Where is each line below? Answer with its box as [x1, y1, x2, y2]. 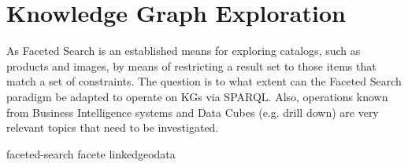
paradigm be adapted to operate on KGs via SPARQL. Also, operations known [6, 88, 388, 104]
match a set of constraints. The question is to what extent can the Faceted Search [6, 73, 402, 89]
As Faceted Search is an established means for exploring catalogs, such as [6, 42, 361, 59]
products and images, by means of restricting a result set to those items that [6, 57, 376, 74]
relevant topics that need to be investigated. [6, 119, 219, 136]
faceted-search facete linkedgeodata [6, 145, 176, 162]
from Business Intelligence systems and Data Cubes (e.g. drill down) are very [6, 103, 379, 120]
